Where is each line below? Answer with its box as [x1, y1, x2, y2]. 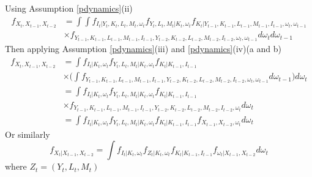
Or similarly [5, 127, 50, 140]
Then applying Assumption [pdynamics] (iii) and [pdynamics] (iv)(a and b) [5, 42, 281, 55]
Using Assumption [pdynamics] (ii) [5, 2, 133, 14]
